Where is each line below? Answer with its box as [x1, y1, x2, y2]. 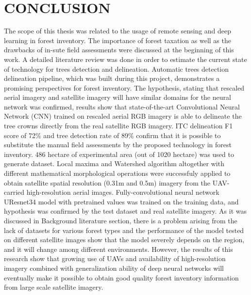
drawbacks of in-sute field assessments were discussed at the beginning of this [4, 45, 234, 55]
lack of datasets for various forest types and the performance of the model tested [4, 225, 244, 235]
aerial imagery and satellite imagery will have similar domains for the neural [4, 92, 231, 102]
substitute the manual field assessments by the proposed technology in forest [4, 140, 232, 150]
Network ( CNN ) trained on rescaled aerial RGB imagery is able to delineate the [4, 111, 242, 121]
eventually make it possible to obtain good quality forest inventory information [4, 272, 239, 282]
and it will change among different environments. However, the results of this [4, 244, 233, 254]
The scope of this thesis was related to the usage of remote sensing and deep [4, 26, 232, 36]
